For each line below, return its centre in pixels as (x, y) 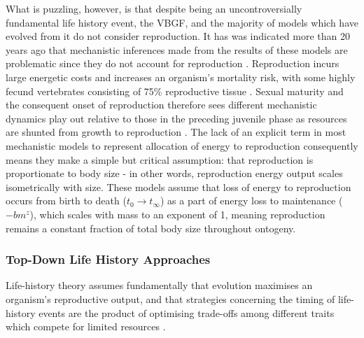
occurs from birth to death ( (66, 200)
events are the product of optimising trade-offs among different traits (187, 312)
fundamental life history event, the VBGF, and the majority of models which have (182, 22)
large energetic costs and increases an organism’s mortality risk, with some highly (181, 77)
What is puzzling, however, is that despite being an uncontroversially (154, 8)
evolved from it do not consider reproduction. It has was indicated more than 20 (178, 36)
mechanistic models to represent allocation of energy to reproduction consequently (182, 145)
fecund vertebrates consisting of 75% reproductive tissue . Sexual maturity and (175, 91)
